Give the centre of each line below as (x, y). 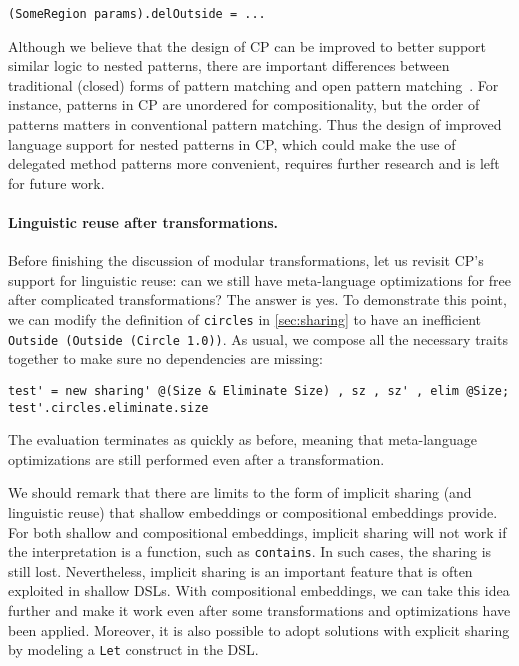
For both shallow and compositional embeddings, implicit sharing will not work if (257, 531)
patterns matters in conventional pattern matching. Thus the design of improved (255, 124)
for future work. (56, 182)
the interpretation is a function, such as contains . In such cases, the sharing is (250, 551)
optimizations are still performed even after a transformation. (196, 458)
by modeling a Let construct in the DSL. (133, 649)
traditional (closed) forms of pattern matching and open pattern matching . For (253, 84)
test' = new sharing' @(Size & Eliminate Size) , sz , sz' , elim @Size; (259, 390)
